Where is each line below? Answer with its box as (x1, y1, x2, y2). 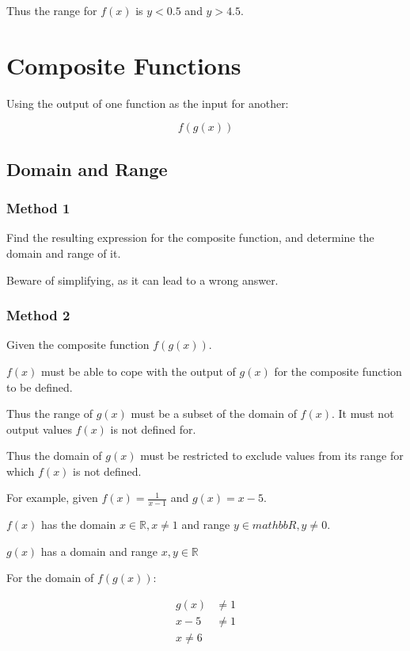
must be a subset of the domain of (131, 405, 297, 422)
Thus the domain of (6, 447, 102, 464)
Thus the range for (6, 2, 97, 18)
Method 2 (6, 305, 70, 325)
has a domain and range (40, 542, 158, 559)
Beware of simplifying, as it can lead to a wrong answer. (6, 271, 279, 288)
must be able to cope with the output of (41, 362, 236, 379)
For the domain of (6, 569, 94, 586)
